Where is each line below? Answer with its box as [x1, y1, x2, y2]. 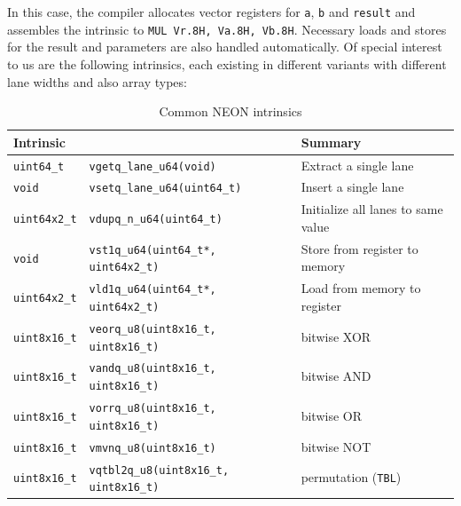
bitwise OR [301, 406, 363, 424]
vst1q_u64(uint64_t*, [89, 243, 216, 257]
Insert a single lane [301, 178, 404, 196]
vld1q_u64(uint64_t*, [89, 283, 216, 296]
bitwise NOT [301, 437, 371, 455]
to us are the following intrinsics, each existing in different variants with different [7, 54, 447, 73]
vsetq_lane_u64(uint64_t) [89, 182, 242, 195]
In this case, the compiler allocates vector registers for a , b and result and [7, 3, 416, 20]
